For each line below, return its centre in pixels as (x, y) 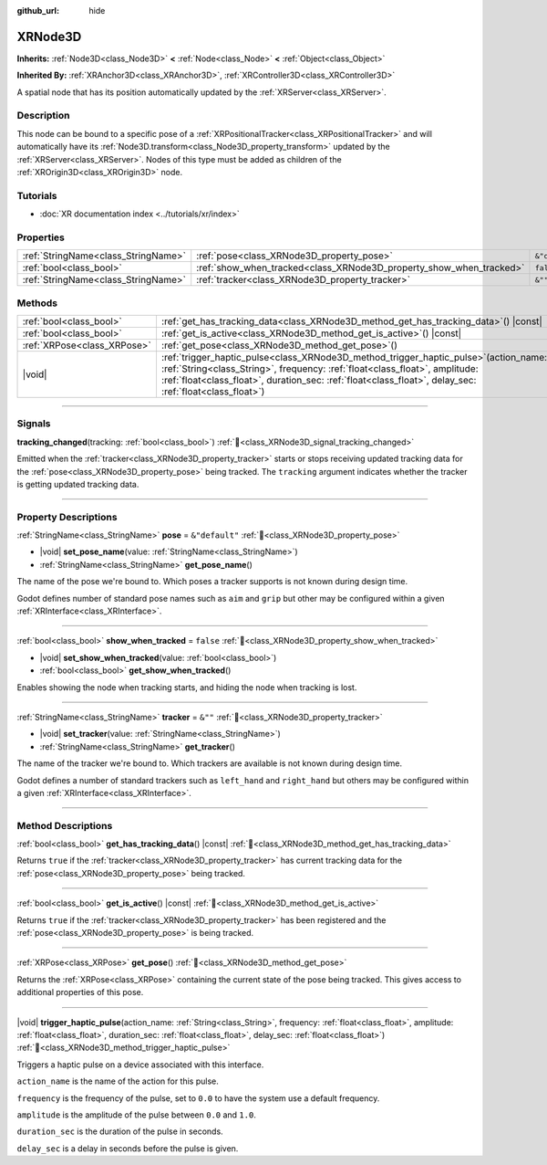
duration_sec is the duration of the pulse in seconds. (120, 1131)
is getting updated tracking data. (78, 484)
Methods (37, 303)
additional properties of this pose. (80, 992)
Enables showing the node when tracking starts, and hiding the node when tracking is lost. (187, 687)
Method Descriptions (65, 825)
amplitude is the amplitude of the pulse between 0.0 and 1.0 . (137, 1115)
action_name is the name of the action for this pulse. (118, 1081)
